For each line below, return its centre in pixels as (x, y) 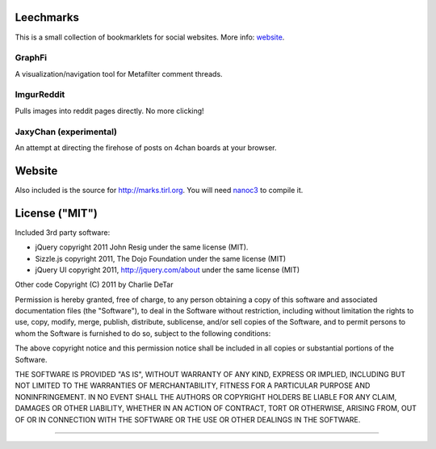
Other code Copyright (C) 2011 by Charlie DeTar (94, 285)
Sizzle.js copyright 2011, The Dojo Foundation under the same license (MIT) (161, 258)
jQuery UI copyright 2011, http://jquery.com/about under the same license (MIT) (168, 270)
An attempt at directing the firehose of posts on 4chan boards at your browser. (146, 147)
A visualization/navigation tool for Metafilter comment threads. (119, 73)
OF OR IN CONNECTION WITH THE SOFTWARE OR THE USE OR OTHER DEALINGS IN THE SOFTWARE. (188, 419)
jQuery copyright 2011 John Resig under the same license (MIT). (142, 247)
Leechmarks (47, 17)
